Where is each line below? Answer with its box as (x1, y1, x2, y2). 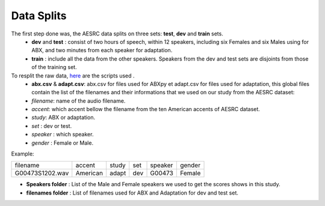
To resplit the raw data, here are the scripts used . (11, 72, 135, 79)
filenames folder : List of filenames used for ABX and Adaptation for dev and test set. (26, 189, 239, 196)
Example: (11, 150, 34, 157)
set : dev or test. (31, 122, 72, 129)
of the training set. (31, 64, 78, 71)
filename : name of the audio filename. (31, 97, 126, 105)
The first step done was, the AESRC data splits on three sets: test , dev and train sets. (11, 30, 224, 37)
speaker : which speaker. (31, 131, 94, 138)
